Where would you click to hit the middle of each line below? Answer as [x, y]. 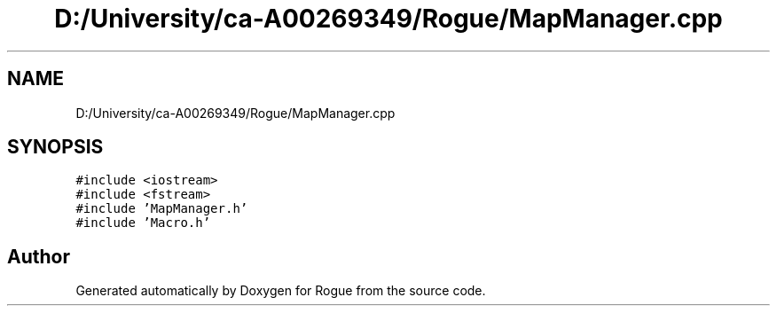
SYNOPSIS [55, 147]
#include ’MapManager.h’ [162, 209]
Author [39, 256]
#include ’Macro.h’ [143, 223]
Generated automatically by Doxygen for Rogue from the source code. [281, 291]
